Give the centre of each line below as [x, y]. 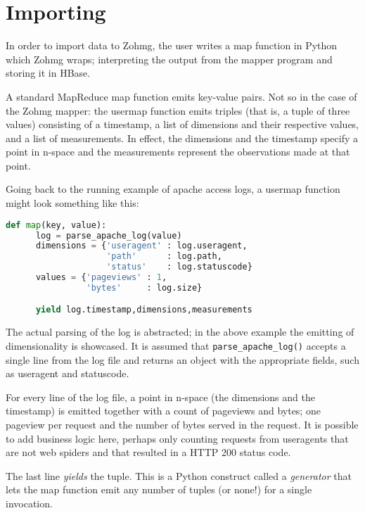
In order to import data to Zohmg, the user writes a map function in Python [172, 45]
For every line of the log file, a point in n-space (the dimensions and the [160, 397]
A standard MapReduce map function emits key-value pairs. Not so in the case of [181, 96]
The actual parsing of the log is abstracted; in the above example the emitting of [180, 332]
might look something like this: [72, 203]
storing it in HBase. [48, 73]
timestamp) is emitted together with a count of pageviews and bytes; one [163, 411]
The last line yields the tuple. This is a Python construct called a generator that [179, 475]
